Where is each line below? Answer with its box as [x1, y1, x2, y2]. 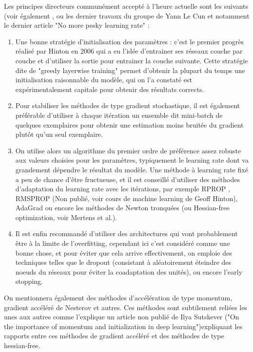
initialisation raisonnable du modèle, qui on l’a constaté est [15, 74, 192, 85]
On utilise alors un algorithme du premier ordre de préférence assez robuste [15, 145, 241, 155]
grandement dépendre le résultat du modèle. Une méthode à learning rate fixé [15, 164, 248, 174]
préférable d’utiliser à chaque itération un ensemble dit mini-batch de [15, 110, 223, 120]
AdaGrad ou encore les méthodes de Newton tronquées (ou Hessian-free [15, 203, 230, 213]
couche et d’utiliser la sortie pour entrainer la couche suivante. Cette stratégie [15, 55, 248, 65]
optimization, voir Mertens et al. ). [15, 212, 117, 222]
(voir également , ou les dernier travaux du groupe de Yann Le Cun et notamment [4, 10, 250, 20]
